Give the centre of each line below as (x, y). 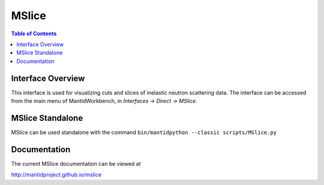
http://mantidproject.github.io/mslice (56, 175)
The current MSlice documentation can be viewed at (76, 163)
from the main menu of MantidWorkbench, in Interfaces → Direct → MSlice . (104, 101)
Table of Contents (34, 34)
